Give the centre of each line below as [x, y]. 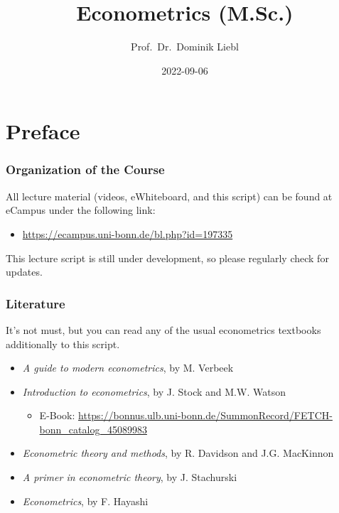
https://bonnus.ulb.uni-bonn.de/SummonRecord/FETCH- [205, 415]
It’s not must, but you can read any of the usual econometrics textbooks [163, 329]
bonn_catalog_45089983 [93, 429]
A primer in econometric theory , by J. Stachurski [130, 477]
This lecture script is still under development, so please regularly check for [167, 258]
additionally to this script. [63, 344]
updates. [24, 272]
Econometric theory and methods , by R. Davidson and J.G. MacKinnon [178, 453]
